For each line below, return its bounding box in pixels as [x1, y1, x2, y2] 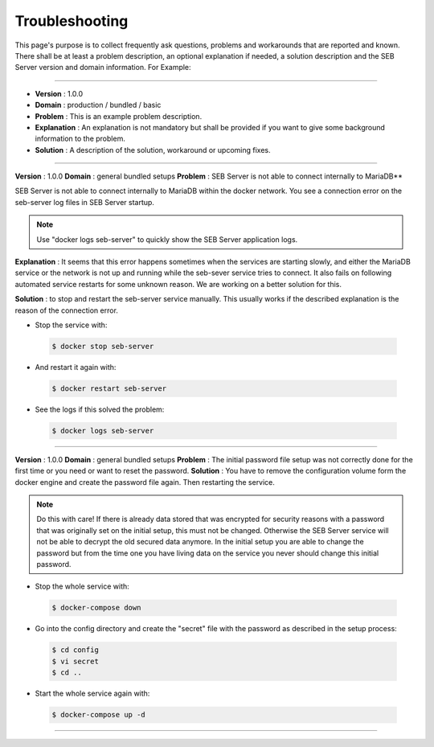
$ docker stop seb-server [51, 342, 154, 351]
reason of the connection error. [14, 306, 118, 315]
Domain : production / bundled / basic [35, 101, 162, 110]
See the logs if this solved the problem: [35, 404, 165, 414]
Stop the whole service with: [35, 581, 130, 591]
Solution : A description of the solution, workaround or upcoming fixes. [35, 145, 271, 154]
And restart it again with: [35, 362, 117, 371]
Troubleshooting [14, 12, 129, 30]
